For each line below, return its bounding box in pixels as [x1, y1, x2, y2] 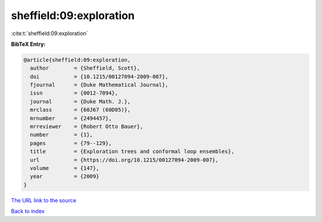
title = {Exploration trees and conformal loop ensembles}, [30, 148, 235, 155]
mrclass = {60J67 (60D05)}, [30, 107, 131, 113]
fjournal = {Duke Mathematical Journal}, [30, 82, 169, 89]
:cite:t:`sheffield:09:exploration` [11, 30, 89, 37]
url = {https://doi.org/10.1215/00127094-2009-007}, [30, 157, 219, 163]
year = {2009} [30, 173, 100, 180]
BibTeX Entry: [11, 40, 46, 48]
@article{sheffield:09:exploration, [23, 57, 131, 63]
